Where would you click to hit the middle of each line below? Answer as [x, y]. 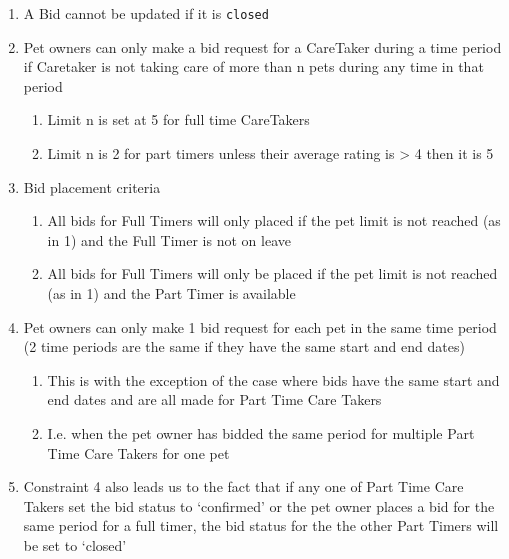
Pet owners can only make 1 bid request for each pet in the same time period [260, 326]
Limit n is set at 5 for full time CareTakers [178, 119]
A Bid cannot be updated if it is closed [146, 13]
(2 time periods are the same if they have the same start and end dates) [244, 346]
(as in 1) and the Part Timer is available [171, 293]
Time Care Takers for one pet [138, 452]
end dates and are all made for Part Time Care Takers [214, 399]
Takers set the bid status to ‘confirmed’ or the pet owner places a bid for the [259, 505]
